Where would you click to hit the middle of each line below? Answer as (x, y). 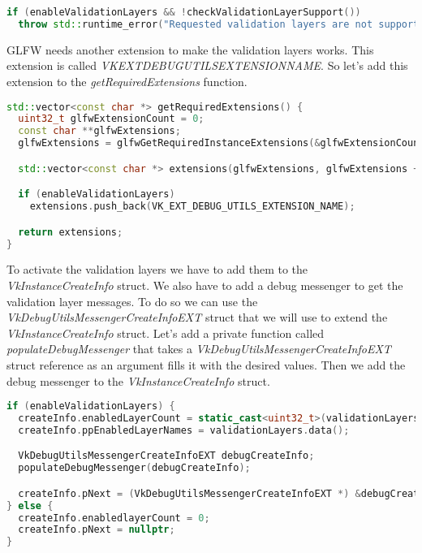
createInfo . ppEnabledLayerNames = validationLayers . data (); (184, 430)
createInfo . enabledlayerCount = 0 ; (114, 518)
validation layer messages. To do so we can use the (132, 301)
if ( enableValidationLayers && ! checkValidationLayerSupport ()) (184, 12)
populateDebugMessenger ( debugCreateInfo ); (134, 468)
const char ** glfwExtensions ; (99, 131)
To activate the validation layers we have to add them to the (157, 269)
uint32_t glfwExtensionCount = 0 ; (111, 119)
